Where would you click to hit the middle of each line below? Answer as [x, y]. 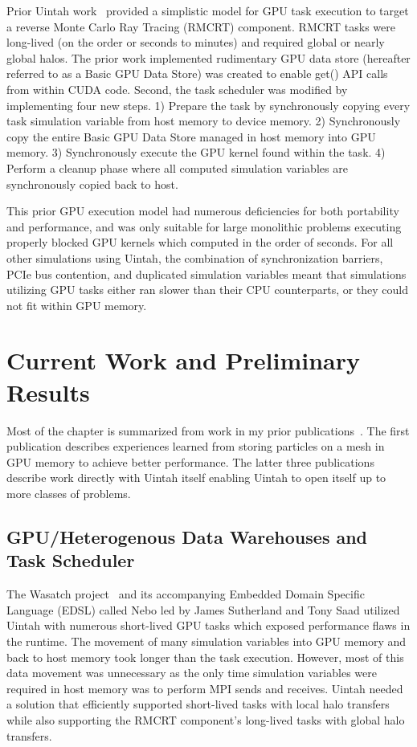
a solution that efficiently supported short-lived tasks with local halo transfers [198, 704]
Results [48, 392]
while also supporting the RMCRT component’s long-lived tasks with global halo [206, 719]
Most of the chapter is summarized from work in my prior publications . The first [208, 430]
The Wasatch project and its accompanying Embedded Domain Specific [186, 594]
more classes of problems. [69, 493]
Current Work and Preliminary [184, 360]
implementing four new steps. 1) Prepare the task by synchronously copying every [208, 105]
